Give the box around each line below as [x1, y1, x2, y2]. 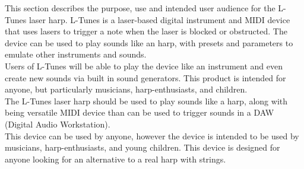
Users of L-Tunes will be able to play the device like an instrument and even [5, 59, 283, 72]
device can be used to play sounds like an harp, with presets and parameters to [5, 36, 293, 49]
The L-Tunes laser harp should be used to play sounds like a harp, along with [5, 94, 288, 107]
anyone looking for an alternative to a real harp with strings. [5, 152, 226, 165]
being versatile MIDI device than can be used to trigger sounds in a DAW [5, 106, 274, 119]
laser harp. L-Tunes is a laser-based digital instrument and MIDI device [28, 13, 290, 25]
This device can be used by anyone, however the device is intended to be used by [5, 129, 299, 142]
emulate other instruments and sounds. [5, 48, 147, 60]
